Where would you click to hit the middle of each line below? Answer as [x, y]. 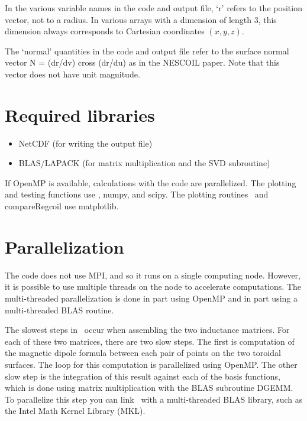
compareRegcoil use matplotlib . [62, 206]
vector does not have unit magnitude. [72, 74]
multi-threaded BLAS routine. [59, 310]
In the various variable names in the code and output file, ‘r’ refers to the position [153, 8]
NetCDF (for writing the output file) [85, 143]
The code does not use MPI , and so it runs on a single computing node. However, [153, 275]
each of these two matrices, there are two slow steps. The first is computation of [150, 341]
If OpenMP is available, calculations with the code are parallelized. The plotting [151, 182]
